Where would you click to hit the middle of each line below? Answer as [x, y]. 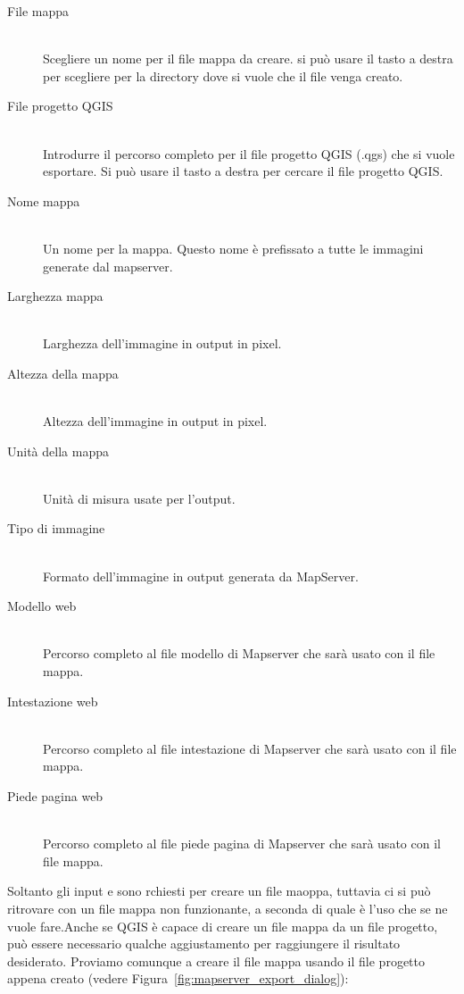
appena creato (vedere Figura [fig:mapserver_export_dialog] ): [178, 978]
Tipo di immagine [56, 528]
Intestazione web [53, 701]
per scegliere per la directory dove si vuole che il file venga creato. [223, 75]
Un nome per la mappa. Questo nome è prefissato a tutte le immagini [233, 248]
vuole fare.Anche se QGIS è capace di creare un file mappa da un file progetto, [223, 926]
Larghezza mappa [55, 296]
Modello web [42, 606]
